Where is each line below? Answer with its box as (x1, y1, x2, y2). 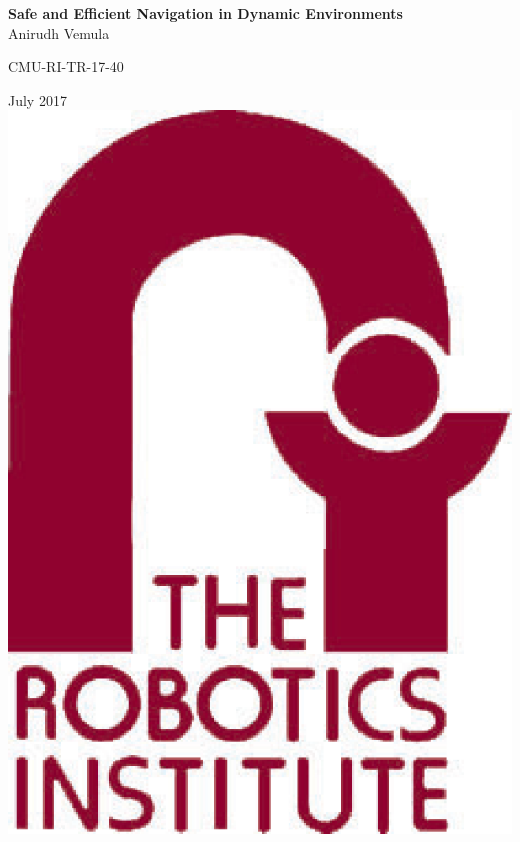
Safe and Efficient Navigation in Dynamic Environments (8, 3, 403, 23)
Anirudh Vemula (8, 22, 110, 43)
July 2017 (8, 89, 67, 110)
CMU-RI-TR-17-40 (8, 56, 124, 77)
